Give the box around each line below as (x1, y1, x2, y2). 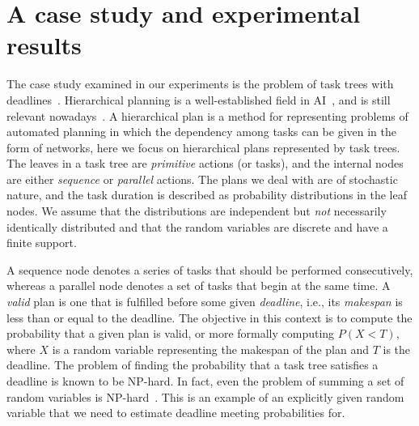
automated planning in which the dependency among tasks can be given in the (6, 123, 397, 140)
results (6, 28, 82, 62)
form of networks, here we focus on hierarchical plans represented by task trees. (6, 138, 400, 155)
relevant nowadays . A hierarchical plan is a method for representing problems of (6, 107, 408, 124)
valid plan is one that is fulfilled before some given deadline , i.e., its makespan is (6, 293, 403, 310)
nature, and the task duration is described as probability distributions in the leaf (6, 186, 408, 203)
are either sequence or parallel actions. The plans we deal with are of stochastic (6, 170, 398, 187)
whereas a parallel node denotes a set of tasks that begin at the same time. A (6, 277, 391, 294)
